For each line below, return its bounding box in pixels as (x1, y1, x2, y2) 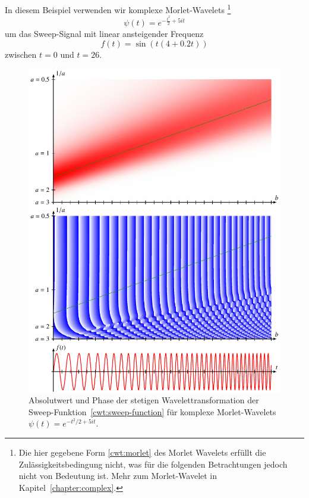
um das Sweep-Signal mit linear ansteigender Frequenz (5, 27, 204, 40)
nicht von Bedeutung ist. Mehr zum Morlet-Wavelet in (18, 469, 217, 482)
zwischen (5, 48, 37, 61)
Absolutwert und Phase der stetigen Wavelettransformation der (29, 394, 259, 406)
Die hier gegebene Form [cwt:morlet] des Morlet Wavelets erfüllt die (18, 446, 266, 459)
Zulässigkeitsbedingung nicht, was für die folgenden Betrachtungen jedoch (18, 457, 288, 470)
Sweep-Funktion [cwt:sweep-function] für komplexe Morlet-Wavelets (29, 405, 276, 418)
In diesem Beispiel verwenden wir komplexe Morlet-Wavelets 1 (5, 2, 231, 15)
